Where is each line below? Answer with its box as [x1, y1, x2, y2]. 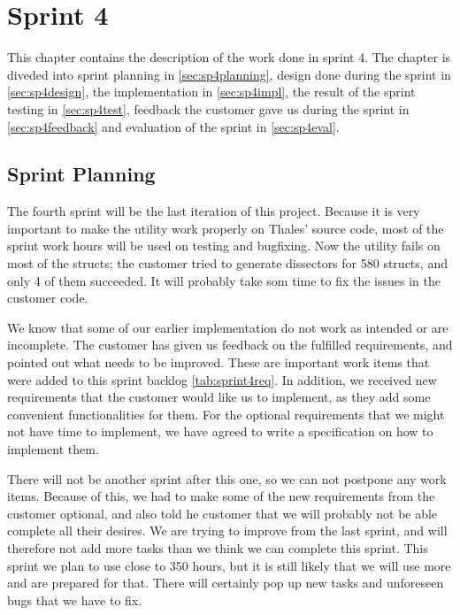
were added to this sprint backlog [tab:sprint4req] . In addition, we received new [7, 370, 437, 388]
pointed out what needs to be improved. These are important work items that [7, 353, 430, 372]
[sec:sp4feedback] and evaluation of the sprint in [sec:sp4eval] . [7, 117, 340, 135]
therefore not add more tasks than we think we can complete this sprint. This [7, 538, 428, 557]
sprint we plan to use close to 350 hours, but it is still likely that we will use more [7, 556, 451, 574]
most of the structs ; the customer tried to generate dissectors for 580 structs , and [7, 254, 448, 273]
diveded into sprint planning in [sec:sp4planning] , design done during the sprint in [7, 65, 451, 83]
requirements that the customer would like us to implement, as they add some [7, 388, 431, 406]
